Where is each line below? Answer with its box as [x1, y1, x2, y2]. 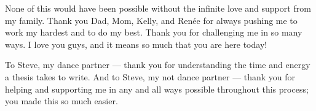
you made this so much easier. [5, 94, 118, 107]
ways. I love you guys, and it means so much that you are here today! [5, 37, 267, 50]
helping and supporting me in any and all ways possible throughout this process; [5, 82, 309, 95]
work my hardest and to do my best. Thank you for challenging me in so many [5, 26, 302, 39]
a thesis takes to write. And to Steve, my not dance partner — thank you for [5, 70, 296, 83]
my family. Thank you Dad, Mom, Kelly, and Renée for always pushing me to [5, 13, 298, 26]
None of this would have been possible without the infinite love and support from [5, 2, 311, 14]
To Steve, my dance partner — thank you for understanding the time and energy [5, 58, 310, 71]
